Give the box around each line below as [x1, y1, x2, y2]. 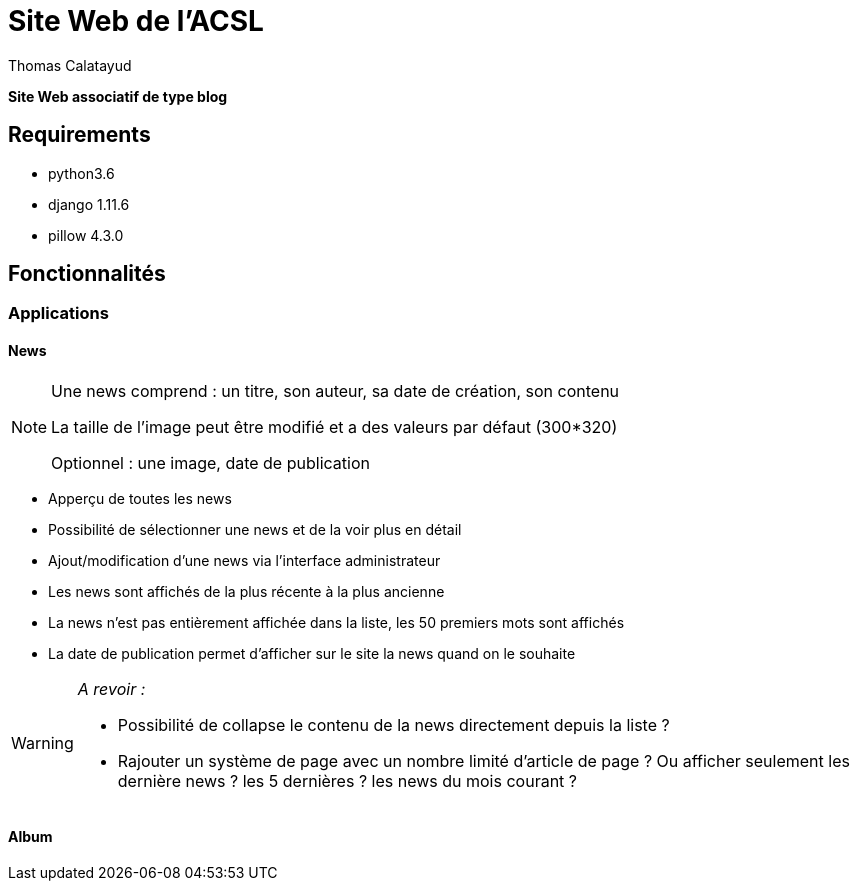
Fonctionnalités [8, 261, 166, 287]
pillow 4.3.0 [48, 226, 124, 244]
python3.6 [48, 164, 115, 182]
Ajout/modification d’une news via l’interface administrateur [48, 551, 441, 569]
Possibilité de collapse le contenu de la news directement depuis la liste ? [117, 714, 670, 735]
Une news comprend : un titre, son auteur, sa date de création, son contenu [51, 380, 620, 401]
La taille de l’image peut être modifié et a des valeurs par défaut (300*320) [51, 416, 618, 437]
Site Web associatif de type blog [8, 87, 228, 105]
